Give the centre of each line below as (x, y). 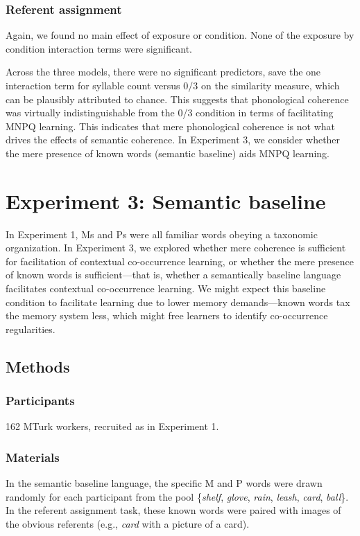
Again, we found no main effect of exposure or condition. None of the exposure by (180, 35)
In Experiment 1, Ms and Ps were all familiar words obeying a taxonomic (162, 234)
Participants (40, 401)
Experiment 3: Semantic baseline (166, 200)
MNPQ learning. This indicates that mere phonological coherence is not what (170, 126)
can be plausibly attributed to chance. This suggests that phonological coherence (177, 99)
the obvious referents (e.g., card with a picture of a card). (128, 524)
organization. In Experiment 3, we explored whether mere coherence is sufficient (176, 248)
